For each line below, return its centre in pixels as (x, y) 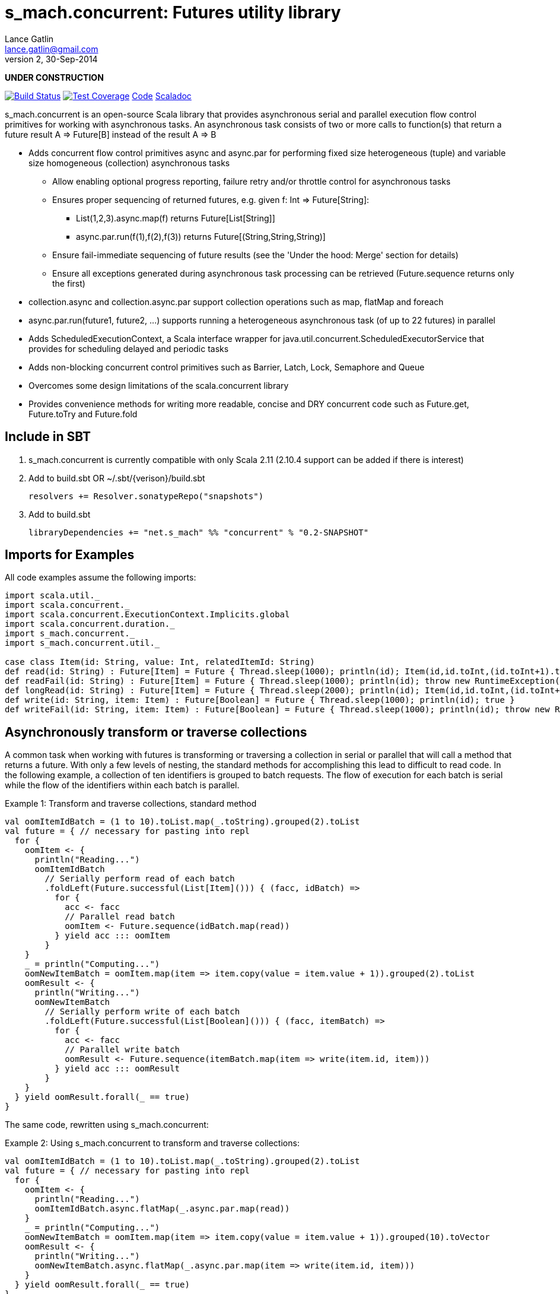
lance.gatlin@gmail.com (52, 49)
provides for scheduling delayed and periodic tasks (129, 348)
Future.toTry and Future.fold (83, 414)
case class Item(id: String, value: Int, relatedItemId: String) (160, 662)
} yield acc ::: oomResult (117, 1069)
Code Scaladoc (162, 96)
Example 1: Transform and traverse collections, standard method (131, 804)
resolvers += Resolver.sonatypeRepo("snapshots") (146, 496)
